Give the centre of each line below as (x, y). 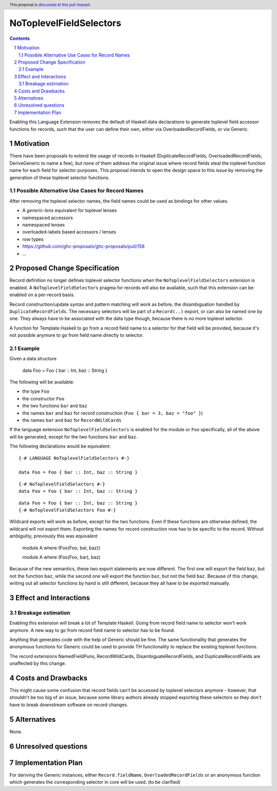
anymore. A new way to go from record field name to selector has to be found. (92, 630)
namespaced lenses (44, 225)
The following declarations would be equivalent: (60, 446)
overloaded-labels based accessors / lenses (69, 232)
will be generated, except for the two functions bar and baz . (74, 437)
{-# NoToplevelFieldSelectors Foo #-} (67, 510)
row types (33, 239)
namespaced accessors (48, 218)
